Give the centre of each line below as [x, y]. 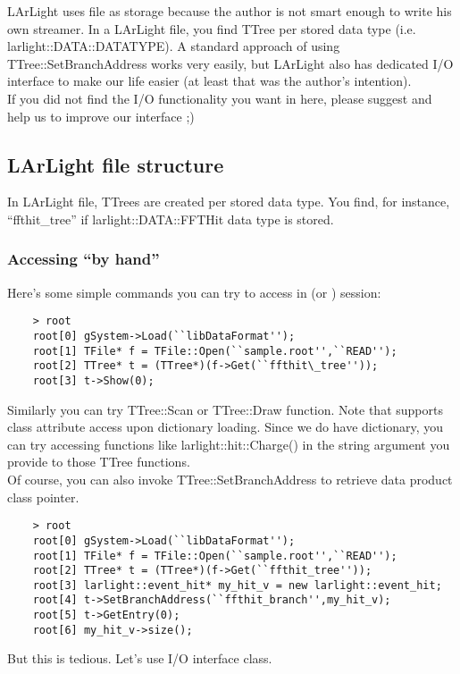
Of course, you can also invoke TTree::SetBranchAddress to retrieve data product [230, 480]
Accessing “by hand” [84, 259]
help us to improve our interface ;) [101, 116]
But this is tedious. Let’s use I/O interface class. [140, 658]
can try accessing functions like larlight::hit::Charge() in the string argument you [229, 444]
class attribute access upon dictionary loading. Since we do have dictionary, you [226, 427]
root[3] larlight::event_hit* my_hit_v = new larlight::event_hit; [237, 585]
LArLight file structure [116, 164]
